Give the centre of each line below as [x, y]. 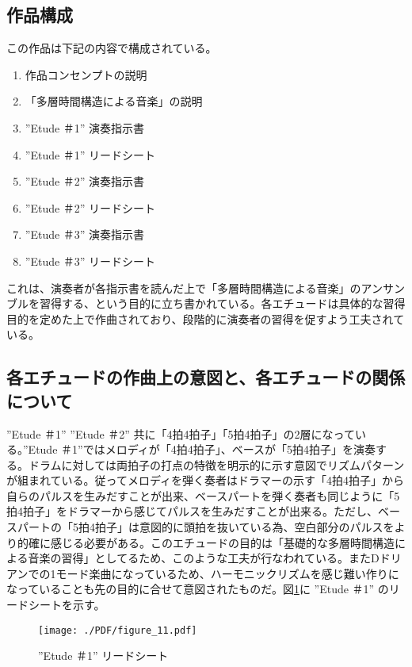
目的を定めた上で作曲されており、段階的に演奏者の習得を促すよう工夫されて [206, 318]
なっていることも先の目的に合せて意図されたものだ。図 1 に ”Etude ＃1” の [198, 589]
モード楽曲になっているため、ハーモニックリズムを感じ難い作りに [227, 573]
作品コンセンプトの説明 [86, 74]
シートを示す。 [67, 605]
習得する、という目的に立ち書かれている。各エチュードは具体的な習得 [222, 303]
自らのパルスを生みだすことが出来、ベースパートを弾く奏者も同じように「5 [203, 495]
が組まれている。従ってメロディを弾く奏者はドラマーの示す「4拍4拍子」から [205, 480]
